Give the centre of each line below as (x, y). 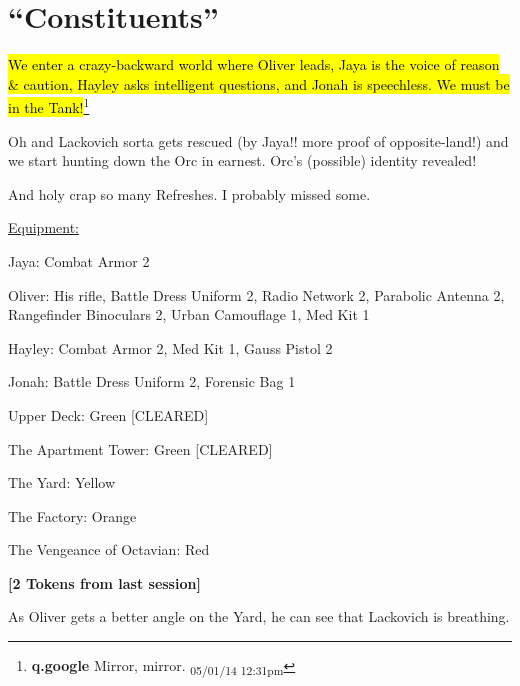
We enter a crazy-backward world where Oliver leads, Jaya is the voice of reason (254, 64)
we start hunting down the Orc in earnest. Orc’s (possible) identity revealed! (242, 160)
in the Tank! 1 (49, 105)
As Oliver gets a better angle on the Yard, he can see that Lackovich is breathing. (259, 616)
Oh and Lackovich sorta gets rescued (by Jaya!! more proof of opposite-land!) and (258, 140)
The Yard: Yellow (61, 482)
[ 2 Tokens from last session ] (104, 582)
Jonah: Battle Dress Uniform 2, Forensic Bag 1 (152, 381)
